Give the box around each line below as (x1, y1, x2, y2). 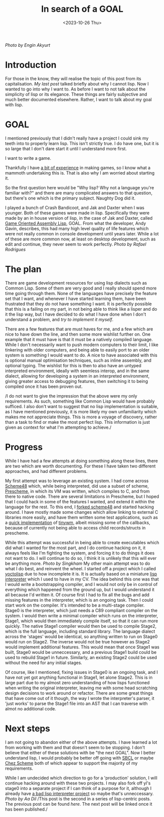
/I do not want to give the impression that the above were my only (5, 393, 138, 399)
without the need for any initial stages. (5, 660, 82, 666)
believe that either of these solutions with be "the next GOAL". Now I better (5, 750, 156, 756)
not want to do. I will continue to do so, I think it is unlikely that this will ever (5, 555, 157, 561)
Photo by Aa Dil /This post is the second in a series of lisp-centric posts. (5, 795, 151, 802)
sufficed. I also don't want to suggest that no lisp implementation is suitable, (5, 403, 159, 409)
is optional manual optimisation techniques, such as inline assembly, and (5, 357, 152, 363)
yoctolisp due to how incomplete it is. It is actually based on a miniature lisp (5, 571, 158, 577)
